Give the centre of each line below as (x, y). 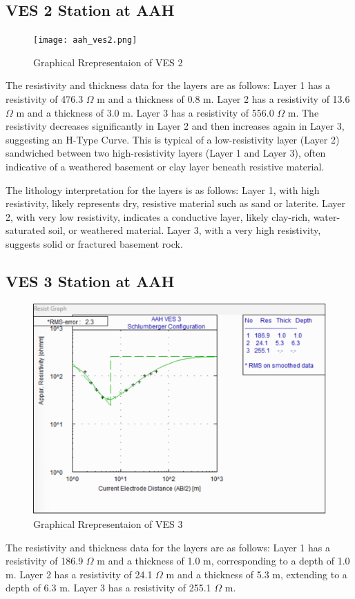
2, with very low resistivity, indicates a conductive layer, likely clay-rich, (158, 216)
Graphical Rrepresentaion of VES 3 (108, 523)
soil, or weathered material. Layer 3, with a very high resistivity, (185, 230)
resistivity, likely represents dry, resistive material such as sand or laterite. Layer (175, 203)
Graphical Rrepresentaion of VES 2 (108, 62)
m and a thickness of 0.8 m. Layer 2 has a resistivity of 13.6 (223, 99)
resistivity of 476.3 (45, 99)
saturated (26, 230)
